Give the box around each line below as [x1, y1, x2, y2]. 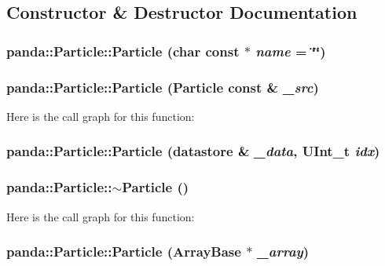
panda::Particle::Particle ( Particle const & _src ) [6, 77, 319, 97]
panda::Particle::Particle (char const [6, 41, 240, 60]
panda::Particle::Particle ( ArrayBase [6, 242, 241, 261]
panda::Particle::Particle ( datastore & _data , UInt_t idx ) [6, 141, 380, 161]
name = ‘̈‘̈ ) [255, 41, 326, 60]
